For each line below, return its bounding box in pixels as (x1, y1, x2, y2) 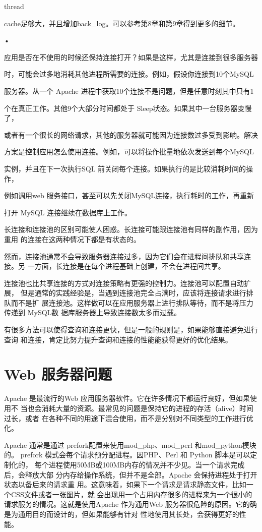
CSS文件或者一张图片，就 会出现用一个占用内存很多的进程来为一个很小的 (11, 489, 252, 499)
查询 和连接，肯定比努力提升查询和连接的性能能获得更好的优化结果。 (4, 334, 232, 344)
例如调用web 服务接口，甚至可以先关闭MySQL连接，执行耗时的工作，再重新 (4, 190, 254, 201)
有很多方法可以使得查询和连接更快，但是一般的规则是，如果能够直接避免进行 (4, 324, 258, 335)
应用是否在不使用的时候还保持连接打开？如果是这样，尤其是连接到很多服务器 (4, 51, 258, 62)
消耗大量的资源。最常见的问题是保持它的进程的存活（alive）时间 (41, 402, 253, 413)
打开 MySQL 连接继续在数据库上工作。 (4, 207, 132, 217)
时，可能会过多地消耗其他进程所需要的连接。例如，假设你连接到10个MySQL (4, 69, 254, 79)
